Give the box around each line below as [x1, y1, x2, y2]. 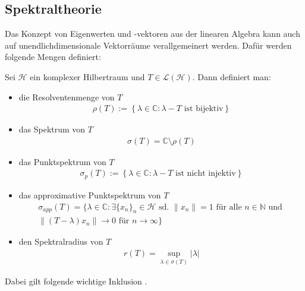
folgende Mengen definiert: [5, 50, 101, 63]
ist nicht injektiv [175, 169, 236, 178]
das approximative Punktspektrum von [18, 188, 161, 201]
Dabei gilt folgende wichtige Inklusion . [5, 275, 147, 287]
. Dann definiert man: [192, 70, 271, 83]
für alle [216, 203, 242, 211]
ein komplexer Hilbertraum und [30, 70, 145, 83]
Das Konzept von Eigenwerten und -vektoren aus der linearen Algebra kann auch [5, 27, 300, 40]
